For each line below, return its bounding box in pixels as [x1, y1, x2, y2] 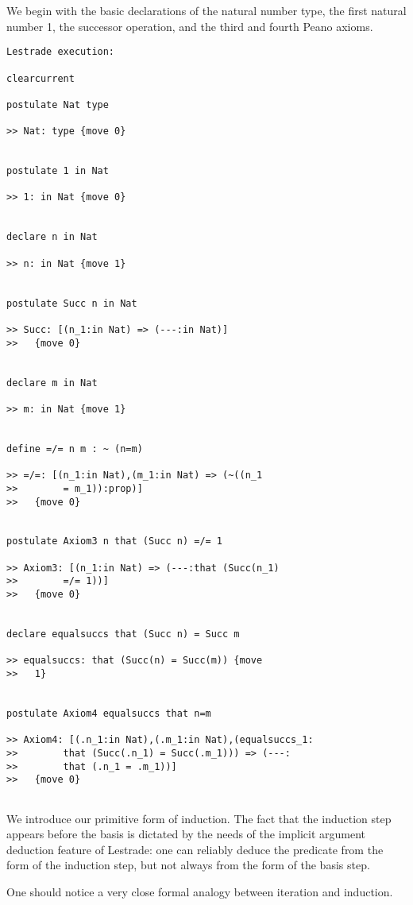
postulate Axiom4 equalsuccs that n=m [6, 708, 211, 719]
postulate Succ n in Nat [6, 297, 137, 309]
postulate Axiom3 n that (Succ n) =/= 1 [6, 536, 223, 547]
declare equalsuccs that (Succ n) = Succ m [6, 628, 240, 640]
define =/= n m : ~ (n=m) [6, 443, 143, 454]
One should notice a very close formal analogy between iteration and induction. [6, 883, 393, 899]
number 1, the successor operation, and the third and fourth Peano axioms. [6, 17, 373, 34]
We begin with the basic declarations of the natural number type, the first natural [6, 2, 407, 18]
